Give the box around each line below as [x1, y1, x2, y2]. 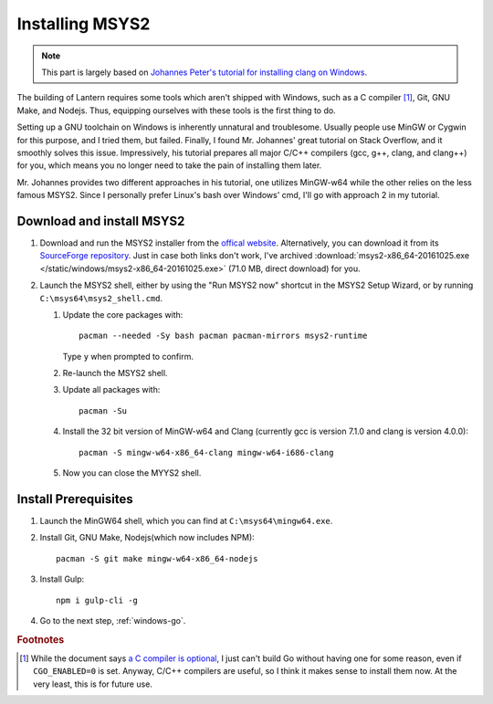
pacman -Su [79, 405, 128, 415]
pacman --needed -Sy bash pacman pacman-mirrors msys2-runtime [79, 331, 368, 341]
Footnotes [16, 633, 65, 646]
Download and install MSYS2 [16, 213, 185, 228]
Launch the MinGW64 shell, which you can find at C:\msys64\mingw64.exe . [39, 515, 333, 526]
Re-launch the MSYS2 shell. [62, 368, 168, 379]
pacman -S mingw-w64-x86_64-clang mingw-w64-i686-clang [79, 447, 334, 457]
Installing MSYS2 [16, 14, 151, 34]
